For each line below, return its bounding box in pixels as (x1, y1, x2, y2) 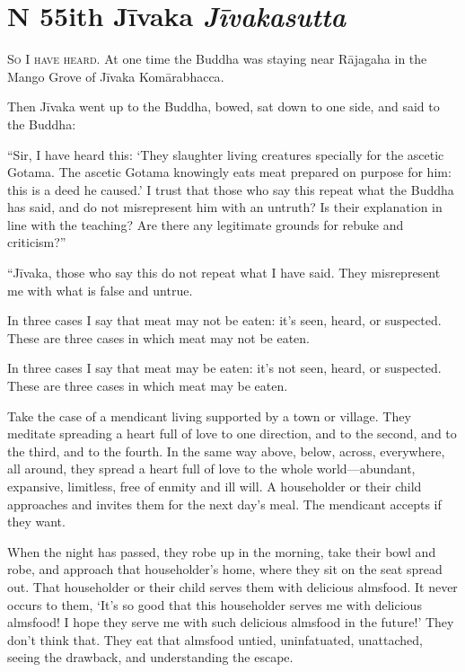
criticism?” (7, 233, 66, 252)
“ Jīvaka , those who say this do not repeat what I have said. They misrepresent (7, 263, 441, 282)
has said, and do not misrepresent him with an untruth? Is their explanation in (7, 198, 443, 217)
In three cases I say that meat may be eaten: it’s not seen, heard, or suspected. (7, 358, 442, 377)
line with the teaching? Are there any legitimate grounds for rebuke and (7, 215, 404, 234)
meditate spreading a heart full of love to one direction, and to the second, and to (7, 424, 457, 443)
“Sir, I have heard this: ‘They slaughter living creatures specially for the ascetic (7, 145, 444, 164)
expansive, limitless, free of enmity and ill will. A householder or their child (7, 477, 422, 495)
